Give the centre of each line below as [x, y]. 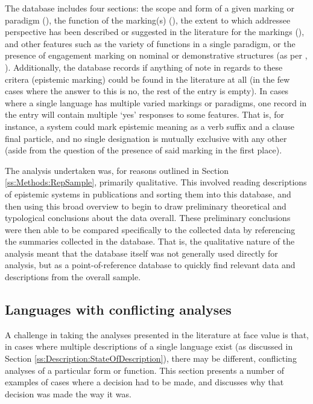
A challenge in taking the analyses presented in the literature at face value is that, [157, 334]
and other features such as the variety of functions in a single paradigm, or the [150, 43]
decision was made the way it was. [68, 393]
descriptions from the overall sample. [73, 277]
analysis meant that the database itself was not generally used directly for [141, 253]
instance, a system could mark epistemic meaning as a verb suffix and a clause [150, 126]
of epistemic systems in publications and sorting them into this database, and [148, 194]
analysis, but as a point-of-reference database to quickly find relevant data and [150, 265]
